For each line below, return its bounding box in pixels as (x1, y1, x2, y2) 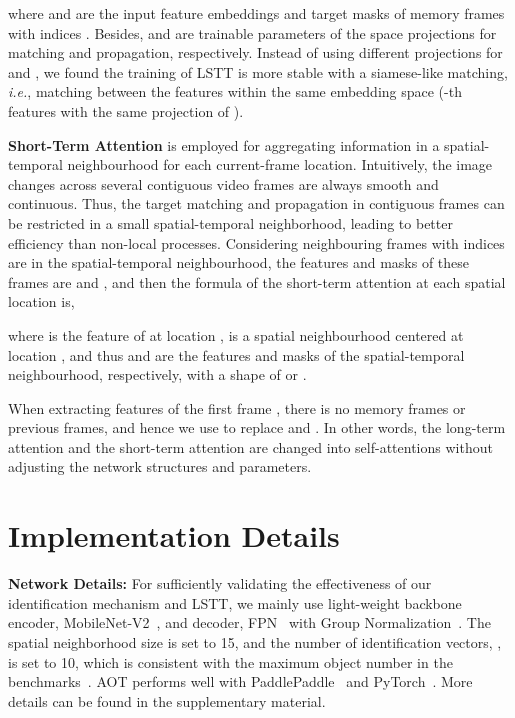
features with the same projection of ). (8, 100, 244, 121)
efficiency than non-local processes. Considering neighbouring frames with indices (8, 232, 505, 253)
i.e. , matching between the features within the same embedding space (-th (8, 81, 462, 102)
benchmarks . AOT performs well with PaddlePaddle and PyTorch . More (8, 671, 473, 692)
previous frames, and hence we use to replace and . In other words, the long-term (8, 417, 506, 438)
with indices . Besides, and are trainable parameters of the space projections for (8, 22, 497, 43)
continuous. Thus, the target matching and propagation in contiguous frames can (8, 193, 505, 214)
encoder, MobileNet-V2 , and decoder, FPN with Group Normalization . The (8, 612, 491, 633)
